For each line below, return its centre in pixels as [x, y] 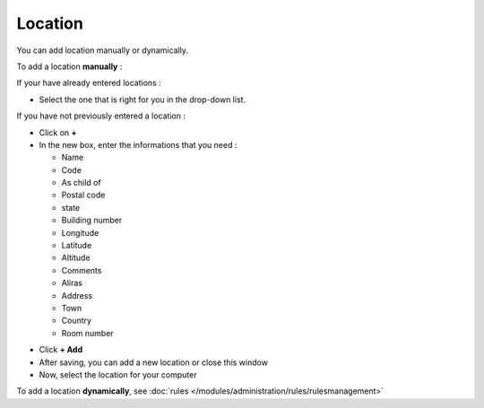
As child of [82, 183]
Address [77, 295]
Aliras [72, 283]
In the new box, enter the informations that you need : [138, 144]
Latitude [77, 246]
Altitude [76, 258]
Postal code [83, 195]
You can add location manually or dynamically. [102, 50]
